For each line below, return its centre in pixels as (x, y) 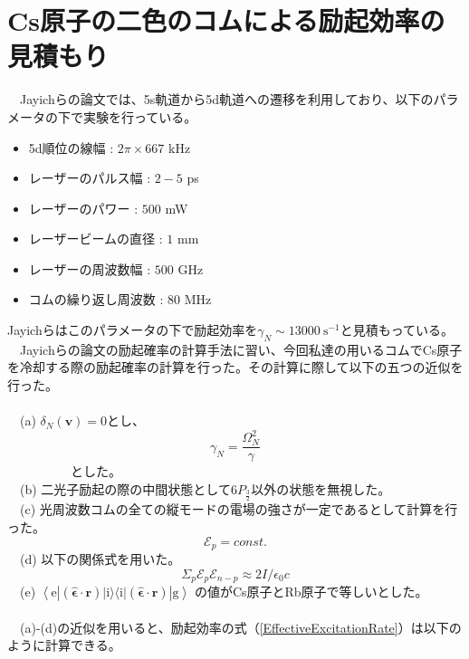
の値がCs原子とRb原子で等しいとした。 (311, 592)
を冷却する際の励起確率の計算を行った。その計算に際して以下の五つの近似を (235, 367)
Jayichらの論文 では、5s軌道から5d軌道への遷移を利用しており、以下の (226, 99)
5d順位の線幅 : (71, 147)
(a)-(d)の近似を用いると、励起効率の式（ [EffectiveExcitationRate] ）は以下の (240, 627)
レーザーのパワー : (83, 208)
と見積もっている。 (397, 330)
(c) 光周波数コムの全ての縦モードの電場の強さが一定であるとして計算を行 (239, 509)
